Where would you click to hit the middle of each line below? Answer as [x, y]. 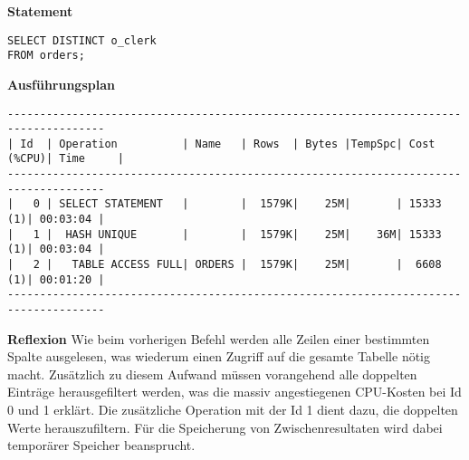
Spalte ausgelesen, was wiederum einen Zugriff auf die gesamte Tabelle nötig [219, 356]
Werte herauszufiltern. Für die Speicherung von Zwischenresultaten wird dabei [225, 427]
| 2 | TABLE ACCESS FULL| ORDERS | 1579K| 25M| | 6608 [225, 265]
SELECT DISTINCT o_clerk [82, 40]
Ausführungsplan [61, 84]
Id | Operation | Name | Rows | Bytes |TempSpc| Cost [228, 144]
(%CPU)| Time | [66, 159]
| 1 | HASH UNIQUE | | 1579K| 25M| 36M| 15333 [225, 234]
